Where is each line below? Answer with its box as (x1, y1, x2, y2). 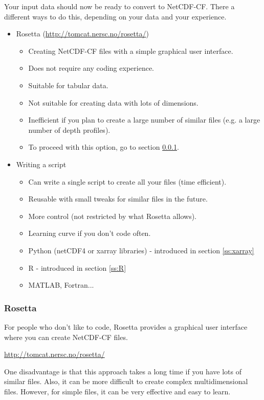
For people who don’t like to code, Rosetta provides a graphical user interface (4, 321, 248, 332)
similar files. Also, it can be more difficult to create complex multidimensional (4, 376, 248, 387)
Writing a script (16, 158, 67, 169)
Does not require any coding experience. (28, 63, 154, 73)
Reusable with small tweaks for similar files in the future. (28, 193, 208, 204)
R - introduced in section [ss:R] (28, 262, 126, 273)
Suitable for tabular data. (28, 79, 108, 90)
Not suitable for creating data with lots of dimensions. (28, 97, 199, 108)
